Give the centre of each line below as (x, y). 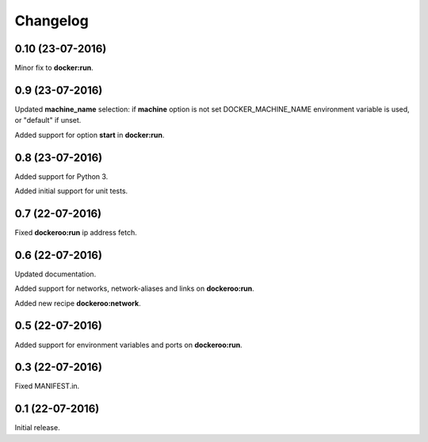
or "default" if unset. (48, 120)
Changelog (52, 21)
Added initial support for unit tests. (71, 191)
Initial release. (37, 428)
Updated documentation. (55, 274)
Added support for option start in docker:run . (90, 135)
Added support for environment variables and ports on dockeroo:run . (128, 345)
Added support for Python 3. (61, 176)
